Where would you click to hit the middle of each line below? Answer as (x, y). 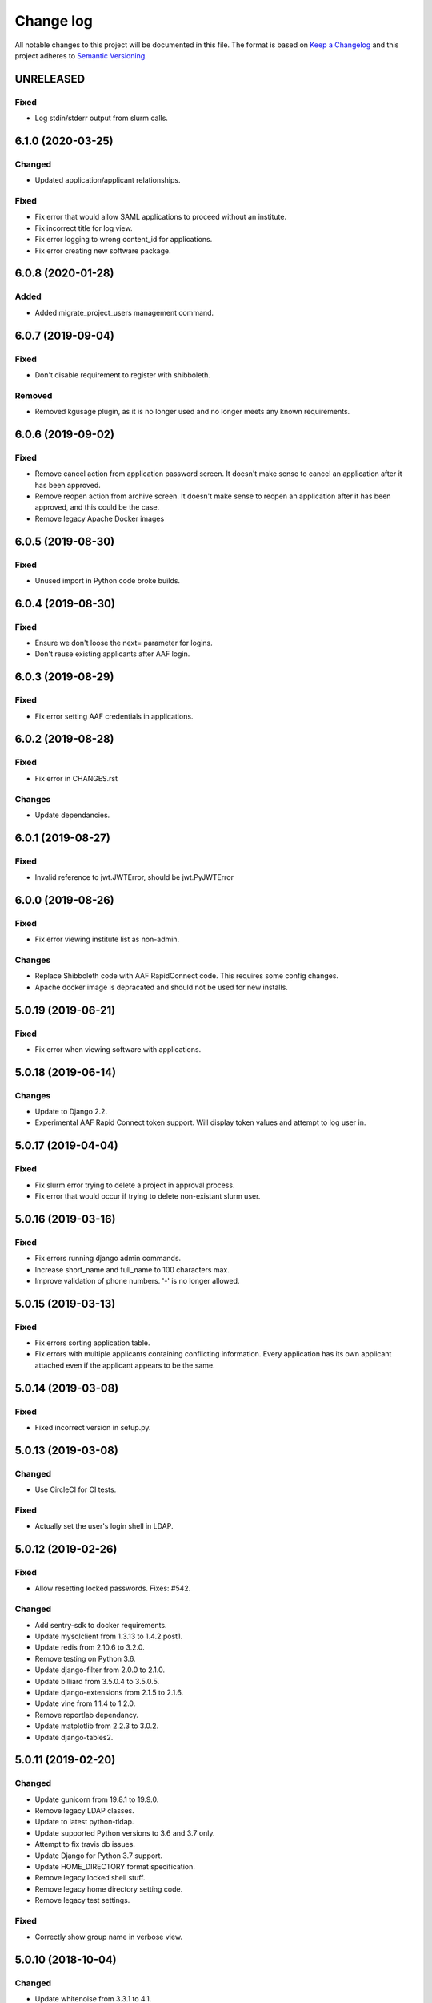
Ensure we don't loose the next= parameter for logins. (124, 643)
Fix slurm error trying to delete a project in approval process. (135, 1185)
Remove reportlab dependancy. (87, 1715)
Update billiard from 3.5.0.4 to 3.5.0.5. (97, 1681)
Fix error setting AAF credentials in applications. (114, 716)
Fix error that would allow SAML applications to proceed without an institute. (161, 217)
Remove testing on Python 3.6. (85, 1658)
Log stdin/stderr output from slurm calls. (101, 118)
